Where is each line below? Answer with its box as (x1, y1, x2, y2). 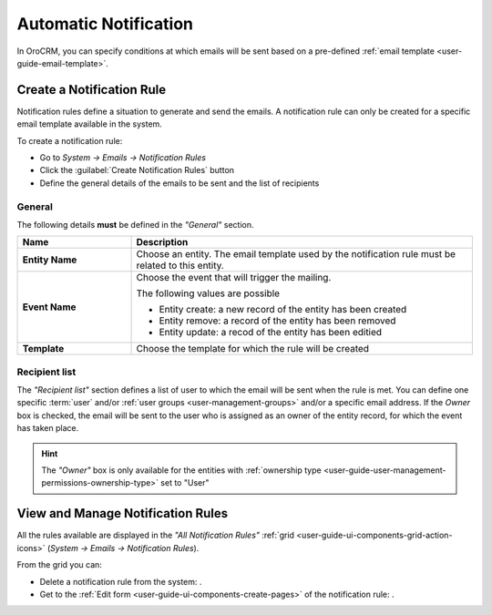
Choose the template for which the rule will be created (136, 343, 369, 355)
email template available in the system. (16, 118, 163, 129)
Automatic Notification (16, 14, 194, 34)
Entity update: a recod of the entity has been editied (159, 326, 383, 339)
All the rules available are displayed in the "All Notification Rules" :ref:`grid (16, 529, 295, 541)
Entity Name (22, 253, 77, 266)
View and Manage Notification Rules (16, 506, 229, 521)
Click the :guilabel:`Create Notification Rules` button (39, 165, 235, 176)
